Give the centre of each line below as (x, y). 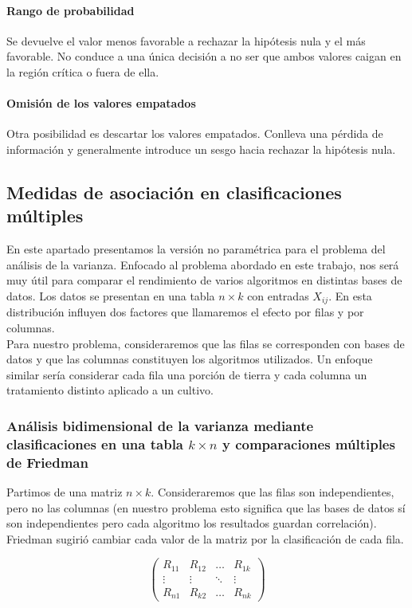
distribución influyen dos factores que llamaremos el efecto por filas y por (185, 312)
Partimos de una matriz (65, 492)
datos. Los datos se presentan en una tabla (111, 295)
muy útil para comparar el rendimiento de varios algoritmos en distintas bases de (204, 280)
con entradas (278, 295)
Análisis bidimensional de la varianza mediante (160, 425)
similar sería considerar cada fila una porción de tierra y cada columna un (187, 374)
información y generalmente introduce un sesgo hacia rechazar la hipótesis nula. (201, 149)
